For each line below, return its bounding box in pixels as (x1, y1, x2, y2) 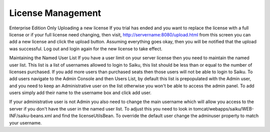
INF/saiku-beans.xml (9, 113, 52, 119)
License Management (9, 7, 101, 18)
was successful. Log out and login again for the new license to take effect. (9, 45, 162, 52)
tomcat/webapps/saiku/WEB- (193, 106, 254, 112)
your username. (9, 120, 42, 126)
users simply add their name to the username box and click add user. (9, 90, 152, 96)
